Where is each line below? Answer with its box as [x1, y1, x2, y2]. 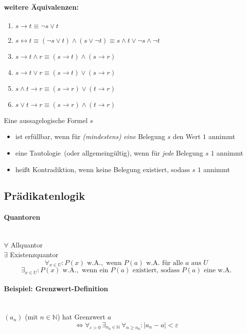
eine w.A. [204, 267, 232, 274]
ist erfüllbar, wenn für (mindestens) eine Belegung [15, 131, 165, 141]
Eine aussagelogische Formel [4, 115, 88, 125]
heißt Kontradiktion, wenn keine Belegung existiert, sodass [15, 164, 190, 174]
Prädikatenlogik [4, 188, 85, 203]
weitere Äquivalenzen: [4, 1, 79, 12]
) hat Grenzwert [57, 312, 106, 322]
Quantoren [4, 211, 40, 222]
